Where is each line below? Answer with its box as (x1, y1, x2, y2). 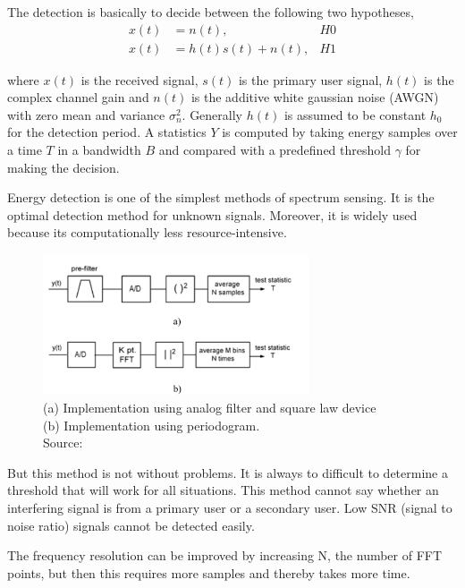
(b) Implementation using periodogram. (43, 415, 260, 434)
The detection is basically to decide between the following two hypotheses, (7, 3, 414, 21)
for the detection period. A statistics (7, 123, 207, 141)
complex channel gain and (7, 88, 149, 107)
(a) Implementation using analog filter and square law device (43, 397, 376, 416)
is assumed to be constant (283, 105, 427, 124)
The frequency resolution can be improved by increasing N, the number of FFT (7, 546, 443, 565)
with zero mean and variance (7, 105, 165, 124)
